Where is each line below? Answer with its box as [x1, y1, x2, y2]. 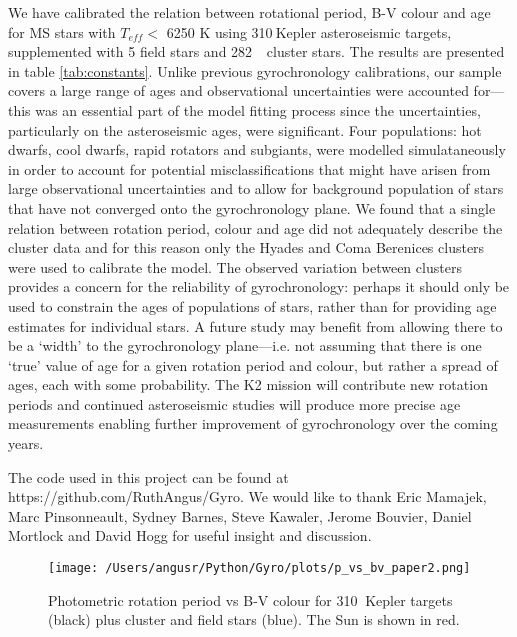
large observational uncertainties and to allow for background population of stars [8, 178, 504, 199]
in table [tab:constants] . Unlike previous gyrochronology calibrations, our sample [8, 60, 502, 81]
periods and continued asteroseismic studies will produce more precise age [8, 393, 461, 414]
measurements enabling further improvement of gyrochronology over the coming [8, 413, 498, 434]
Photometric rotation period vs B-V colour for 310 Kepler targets [48, 589, 453, 610]
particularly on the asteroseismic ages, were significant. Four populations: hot [8, 119, 482, 140]
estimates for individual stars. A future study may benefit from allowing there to [8, 315, 503, 336]
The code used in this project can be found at [8, 466, 289, 487]
